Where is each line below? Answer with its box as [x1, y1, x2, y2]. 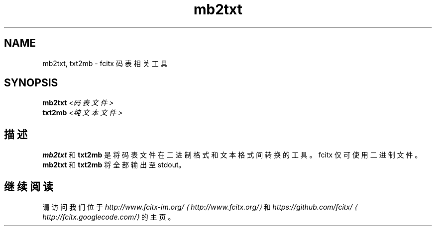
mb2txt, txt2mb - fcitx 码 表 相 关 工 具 [42, 59, 168, 68]
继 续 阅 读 [4, 180, 53, 193]
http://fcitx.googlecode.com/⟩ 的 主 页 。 [42, 213, 175, 222]
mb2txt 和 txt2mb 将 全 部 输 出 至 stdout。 [42, 160, 186, 169]
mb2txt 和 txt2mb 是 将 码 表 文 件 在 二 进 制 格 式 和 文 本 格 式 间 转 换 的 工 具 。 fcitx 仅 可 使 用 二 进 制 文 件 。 [42, 151, 422, 159]
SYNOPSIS [4, 77, 58, 89]
